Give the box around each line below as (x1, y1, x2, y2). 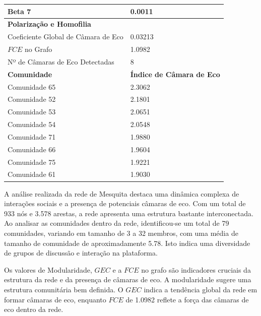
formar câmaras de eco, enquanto (4, 294, 106, 304)
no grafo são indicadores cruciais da (141, 264, 251, 275)
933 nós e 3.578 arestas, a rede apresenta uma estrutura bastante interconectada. (4, 208, 253, 218)
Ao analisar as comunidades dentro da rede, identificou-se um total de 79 (4, 218, 229, 228)
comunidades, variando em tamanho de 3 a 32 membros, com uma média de (4, 227, 238, 238)
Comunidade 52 (8, 94, 56, 104)
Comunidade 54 (8, 119, 56, 130)
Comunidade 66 (8, 144, 56, 154)
